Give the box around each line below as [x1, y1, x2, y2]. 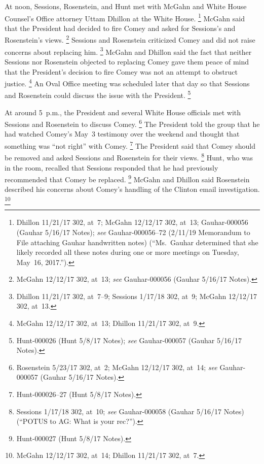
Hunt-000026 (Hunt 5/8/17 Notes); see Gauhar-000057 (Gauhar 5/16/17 [16, 335, 242, 345]
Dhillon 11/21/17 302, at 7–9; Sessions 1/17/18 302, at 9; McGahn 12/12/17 [16, 290, 257, 301]
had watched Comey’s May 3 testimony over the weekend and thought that [5, 128, 240, 139]
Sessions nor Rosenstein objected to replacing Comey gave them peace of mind [5, 56, 249, 67]
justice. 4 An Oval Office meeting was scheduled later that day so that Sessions [5, 77, 250, 88]
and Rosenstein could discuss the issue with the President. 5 [5, 88, 191, 101]
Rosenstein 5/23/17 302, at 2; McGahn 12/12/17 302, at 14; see [16, 361, 217, 372]
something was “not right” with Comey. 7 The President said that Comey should [5, 139, 255, 151]
